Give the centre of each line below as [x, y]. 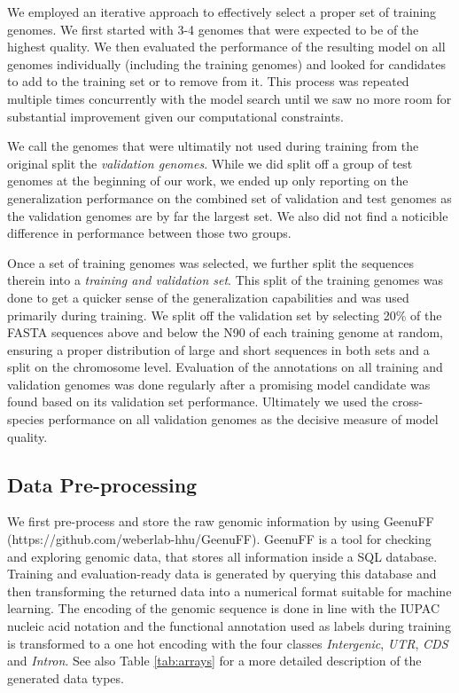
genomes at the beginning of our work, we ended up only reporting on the [208, 181]
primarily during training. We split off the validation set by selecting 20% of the [225, 315]
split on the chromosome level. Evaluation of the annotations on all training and [225, 367]
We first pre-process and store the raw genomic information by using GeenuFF [221, 521]
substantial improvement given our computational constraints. [176, 116]
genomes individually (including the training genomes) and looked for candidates [227, 63]
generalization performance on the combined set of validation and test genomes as [229, 197]
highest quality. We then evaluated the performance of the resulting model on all [226, 47]
